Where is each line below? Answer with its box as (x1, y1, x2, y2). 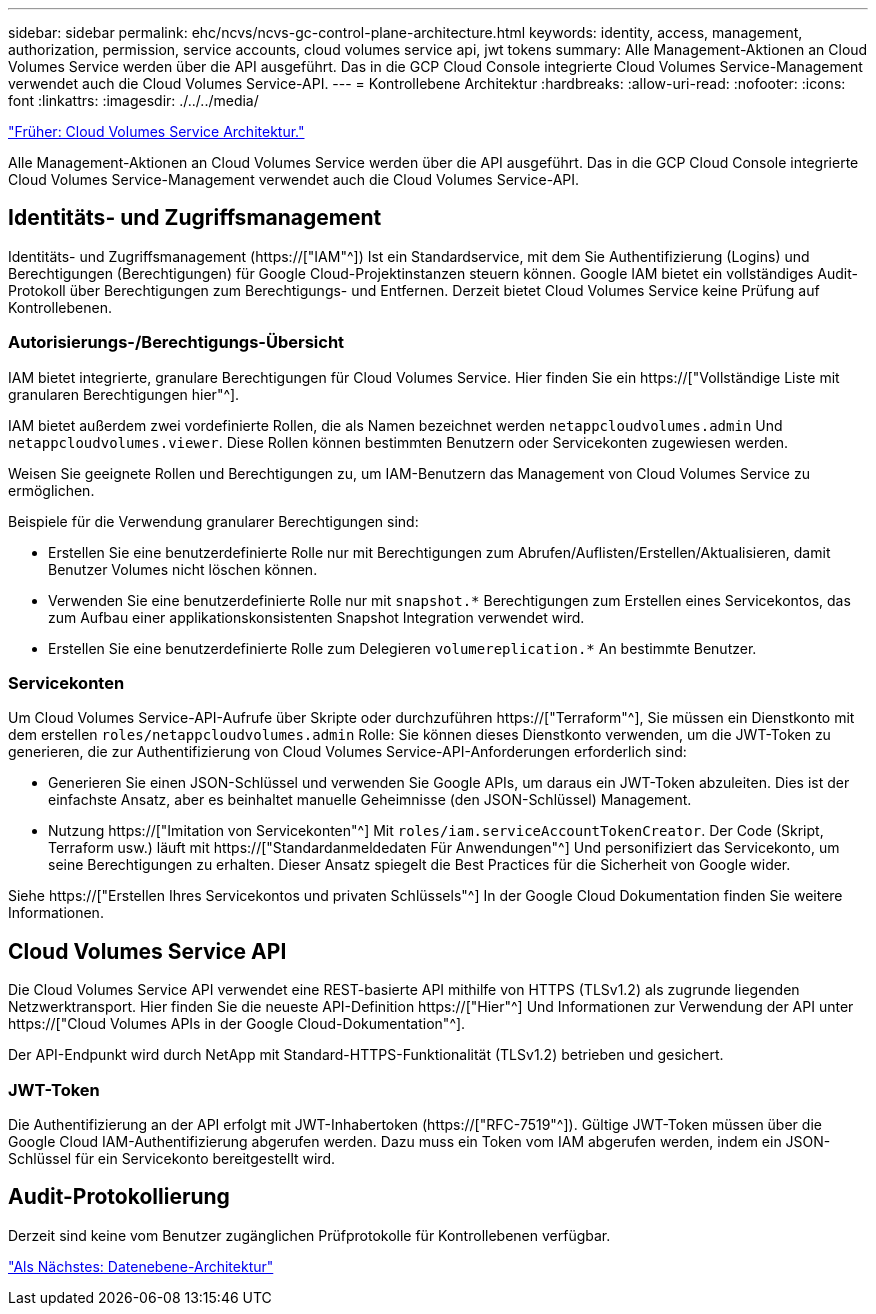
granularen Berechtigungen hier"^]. (8, 385, 240, 403)
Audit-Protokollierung (8, 1184, 230, 1210)
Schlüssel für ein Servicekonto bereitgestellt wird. (8, 1149, 335, 1167)
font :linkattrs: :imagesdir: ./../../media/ (8, 92, 259, 109)
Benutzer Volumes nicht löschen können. (48, 560, 318, 578)
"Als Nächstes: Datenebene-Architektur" (8, 1257, 274, 1275)
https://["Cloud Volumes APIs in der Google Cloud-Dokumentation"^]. (8, 1015, 466, 1033)
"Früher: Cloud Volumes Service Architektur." (8, 123, 305, 140)
